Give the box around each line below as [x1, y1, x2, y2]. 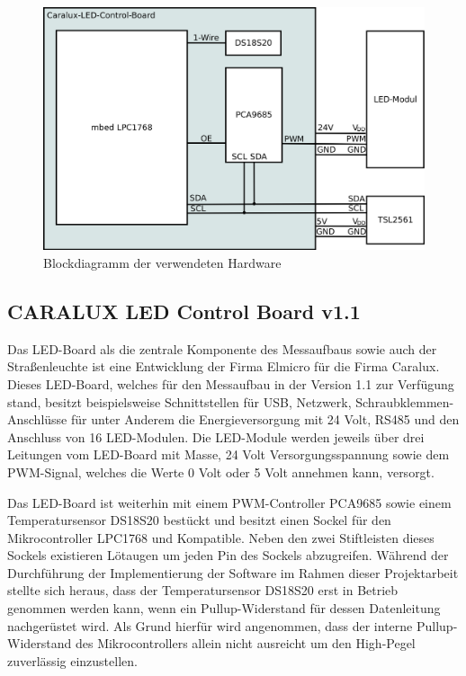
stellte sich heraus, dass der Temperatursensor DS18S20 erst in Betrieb [7, 581, 399, 600]
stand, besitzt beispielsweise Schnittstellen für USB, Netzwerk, [7, 392, 352, 411]
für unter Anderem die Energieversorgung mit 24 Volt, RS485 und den [70, 410, 460, 429]
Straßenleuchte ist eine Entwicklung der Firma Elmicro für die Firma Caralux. [7, 357, 440, 376]
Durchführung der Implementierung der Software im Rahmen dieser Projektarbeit [7, 563, 459, 582]
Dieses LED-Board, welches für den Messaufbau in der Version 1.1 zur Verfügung [7, 374, 454, 393]
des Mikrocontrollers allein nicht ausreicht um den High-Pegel [75, 634, 416, 653]
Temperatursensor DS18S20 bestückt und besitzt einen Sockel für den [7, 511, 391, 529]
